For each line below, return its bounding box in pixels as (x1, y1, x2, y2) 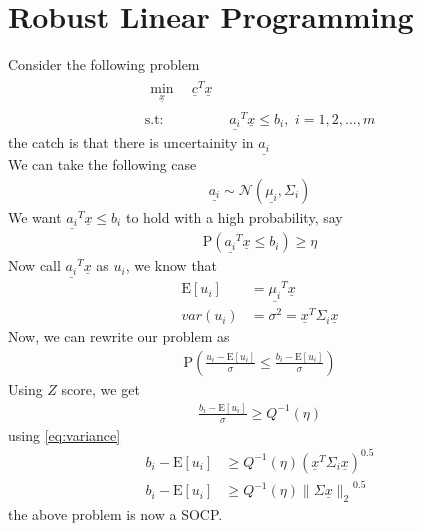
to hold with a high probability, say (125, 206, 343, 227)
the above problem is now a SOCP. (8, 504, 223, 525)
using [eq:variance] (8, 424, 121, 445)
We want (8, 206, 62, 227)
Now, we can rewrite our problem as (8, 326, 230, 347)
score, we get (61, 378, 140, 399)
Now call (8, 255, 61, 276)
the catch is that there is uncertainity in (8, 132, 254, 153)
